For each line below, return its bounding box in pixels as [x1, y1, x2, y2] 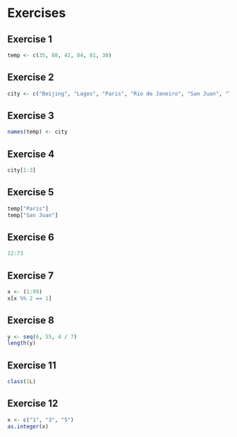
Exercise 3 [7, 110, 54, 122]
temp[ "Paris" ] [7, 205, 49, 212]
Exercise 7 [7, 269, 54, 281]
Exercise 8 [7, 315, 55, 327]
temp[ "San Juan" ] [7, 211, 59, 218]
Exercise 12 [7, 397, 59, 409]
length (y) [7, 339, 37, 347]
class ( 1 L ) [7, 378, 37, 385]
